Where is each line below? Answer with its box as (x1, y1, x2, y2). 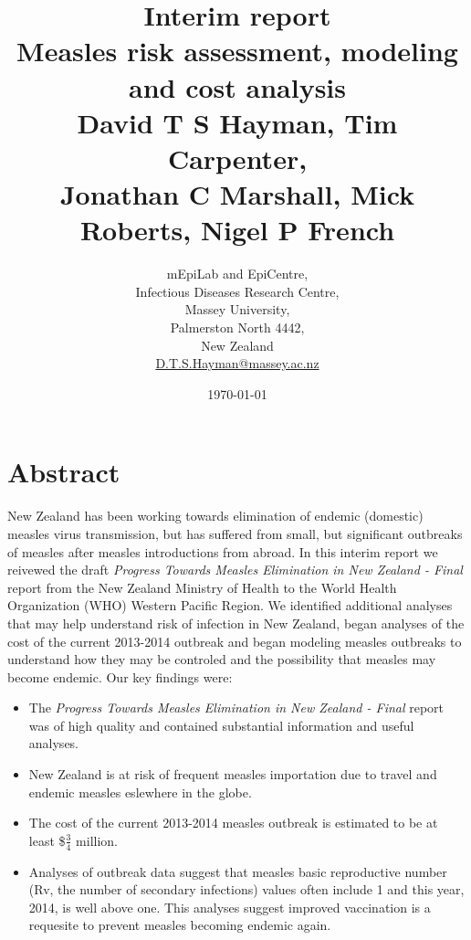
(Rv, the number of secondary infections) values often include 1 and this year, (28, 880, 465, 899)
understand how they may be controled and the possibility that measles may (7, 650, 436, 669)
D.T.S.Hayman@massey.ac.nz (155, 354, 319, 373)
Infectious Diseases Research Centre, (135, 281, 340, 301)
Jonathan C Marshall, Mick (59, 175, 415, 213)
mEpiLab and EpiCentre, (166, 264, 309, 283)
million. (76, 830, 119, 850)
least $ (28, 830, 66, 850)
